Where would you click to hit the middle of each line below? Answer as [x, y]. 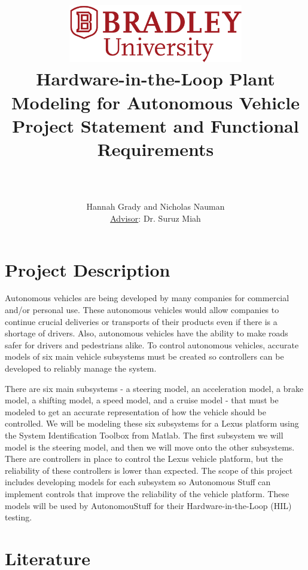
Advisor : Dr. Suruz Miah [155, 218]
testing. [19, 517]
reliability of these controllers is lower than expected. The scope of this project [149, 470]
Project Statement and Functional [155, 125]
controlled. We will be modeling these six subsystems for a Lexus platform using [152, 423]
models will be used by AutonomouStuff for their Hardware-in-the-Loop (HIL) [148, 505]
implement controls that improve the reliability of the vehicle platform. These [147, 493]
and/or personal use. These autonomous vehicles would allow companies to [142, 310]
